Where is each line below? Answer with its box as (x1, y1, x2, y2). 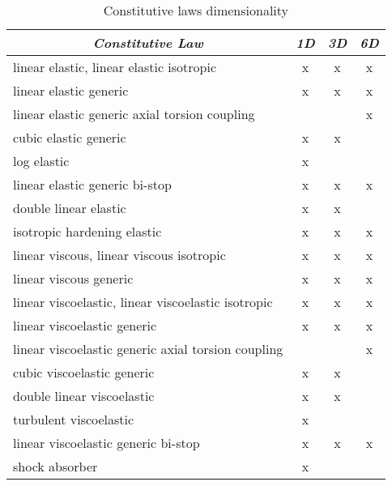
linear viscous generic (13, 269, 134, 288)
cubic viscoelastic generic (13, 363, 155, 382)
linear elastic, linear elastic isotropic (13, 58, 217, 76)
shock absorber (13, 457, 98, 475)
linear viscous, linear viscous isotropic (13, 245, 226, 264)
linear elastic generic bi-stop (13, 175, 172, 194)
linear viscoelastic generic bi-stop (13, 433, 200, 452)
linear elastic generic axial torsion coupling (13, 104, 255, 123)
